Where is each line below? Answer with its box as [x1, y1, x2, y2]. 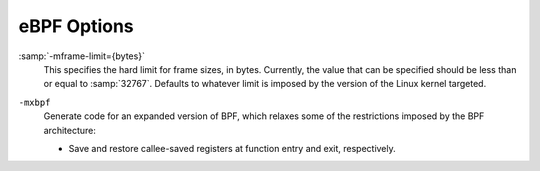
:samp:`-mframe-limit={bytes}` [18, 50, 145, 62]
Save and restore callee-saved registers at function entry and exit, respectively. [68, 142, 397, 154]
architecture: [43, 124, 97, 136]
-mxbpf [18, 96, 51, 108]
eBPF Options [18, 15, 134, 37]
